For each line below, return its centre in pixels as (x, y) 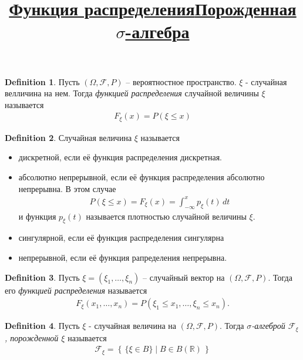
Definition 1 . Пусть (42, 81)
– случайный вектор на (184, 277)
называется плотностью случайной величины (166, 216)
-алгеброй (268, 326)
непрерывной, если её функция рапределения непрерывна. (123, 257)
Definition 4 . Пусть (42, 326)
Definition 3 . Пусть (42, 277)
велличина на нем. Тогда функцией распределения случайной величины (132, 93)
